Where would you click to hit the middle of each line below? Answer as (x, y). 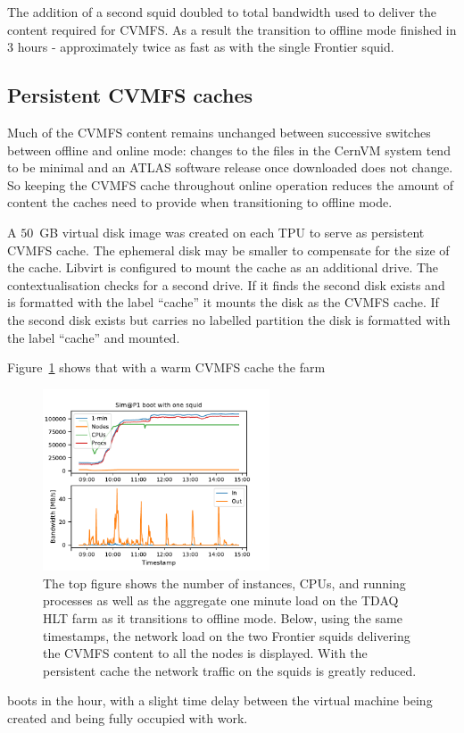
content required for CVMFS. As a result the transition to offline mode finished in (232, 29)
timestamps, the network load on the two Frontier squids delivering (227, 635)
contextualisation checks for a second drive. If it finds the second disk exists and (226, 284)
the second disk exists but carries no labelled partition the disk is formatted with (229, 319)
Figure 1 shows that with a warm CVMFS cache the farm (166, 367)
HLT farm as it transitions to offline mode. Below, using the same (223, 617)
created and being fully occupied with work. (128, 717)
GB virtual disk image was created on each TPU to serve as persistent (232, 232)
